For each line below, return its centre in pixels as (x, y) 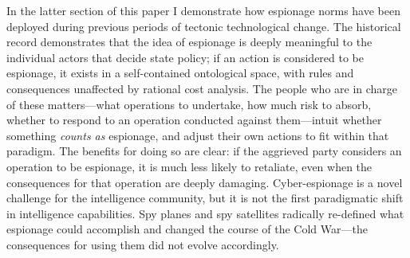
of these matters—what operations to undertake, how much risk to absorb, (189, 104)
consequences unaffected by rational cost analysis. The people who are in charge (202, 88)
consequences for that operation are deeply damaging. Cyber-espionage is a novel (205, 182)
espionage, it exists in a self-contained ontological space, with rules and (180, 73)
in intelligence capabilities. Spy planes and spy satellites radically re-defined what (205, 213)
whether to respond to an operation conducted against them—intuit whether (194, 120)
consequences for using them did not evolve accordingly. (143, 244)
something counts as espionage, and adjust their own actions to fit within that (198, 135)
